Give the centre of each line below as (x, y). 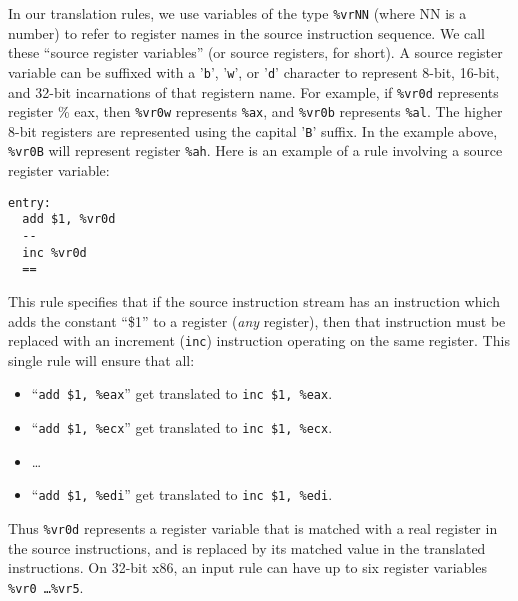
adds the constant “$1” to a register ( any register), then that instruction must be (257, 320)
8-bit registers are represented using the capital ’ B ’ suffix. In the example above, (253, 130)
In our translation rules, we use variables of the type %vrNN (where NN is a (237, 13)
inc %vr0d (54, 252)
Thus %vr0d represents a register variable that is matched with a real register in (253, 528)
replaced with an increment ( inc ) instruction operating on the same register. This (259, 340)
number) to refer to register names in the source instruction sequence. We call (247, 32)
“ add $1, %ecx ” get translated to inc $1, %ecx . (182, 427)
